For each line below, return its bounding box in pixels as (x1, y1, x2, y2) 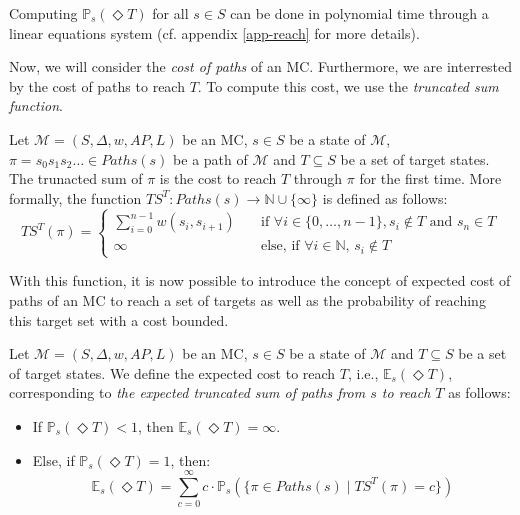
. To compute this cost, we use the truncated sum (197, 75, 499, 96)
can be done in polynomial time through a (230, 3, 489, 23)
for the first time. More (359, 168, 502, 189)
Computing (9, 3, 78, 23)
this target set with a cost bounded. (9, 309, 229, 330)
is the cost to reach (159, 168, 277, 189)
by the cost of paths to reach (9, 75, 185, 96)
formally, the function (9, 187, 142, 208)
